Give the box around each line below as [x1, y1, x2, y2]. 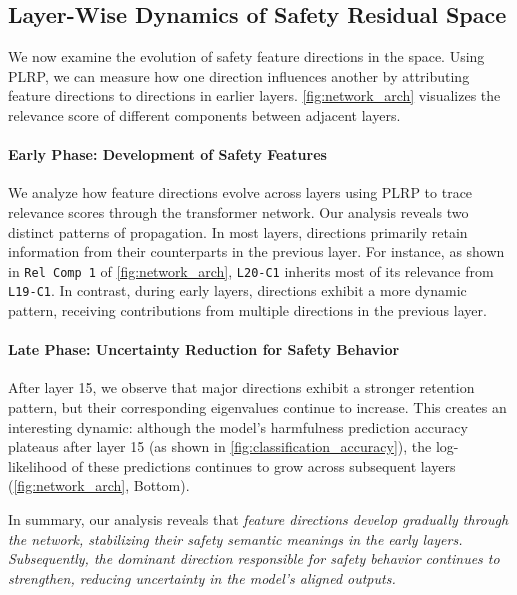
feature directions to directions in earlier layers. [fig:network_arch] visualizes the [8, 85, 501, 106]
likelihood [8, 455, 68, 476]
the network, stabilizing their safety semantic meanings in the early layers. [8, 528, 463, 549]
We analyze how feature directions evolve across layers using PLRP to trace [8, 182, 473, 203]
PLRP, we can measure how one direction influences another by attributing [8, 65, 470, 86]
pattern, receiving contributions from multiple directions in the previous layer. [8, 300, 487, 321]
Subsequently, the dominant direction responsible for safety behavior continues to [8, 548, 500, 569]
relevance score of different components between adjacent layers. [8, 104, 401, 125]
